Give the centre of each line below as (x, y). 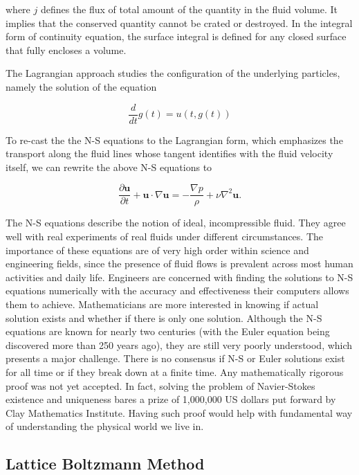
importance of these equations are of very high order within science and (157, 250)
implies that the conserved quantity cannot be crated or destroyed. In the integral (179, 23)
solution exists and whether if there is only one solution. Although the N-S (164, 317)
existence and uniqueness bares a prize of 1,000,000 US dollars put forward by (171, 399)
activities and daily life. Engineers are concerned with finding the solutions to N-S (179, 277)
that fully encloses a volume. (66, 50)
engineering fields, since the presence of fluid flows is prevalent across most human (179, 263)
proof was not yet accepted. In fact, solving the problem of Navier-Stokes (160, 385)
